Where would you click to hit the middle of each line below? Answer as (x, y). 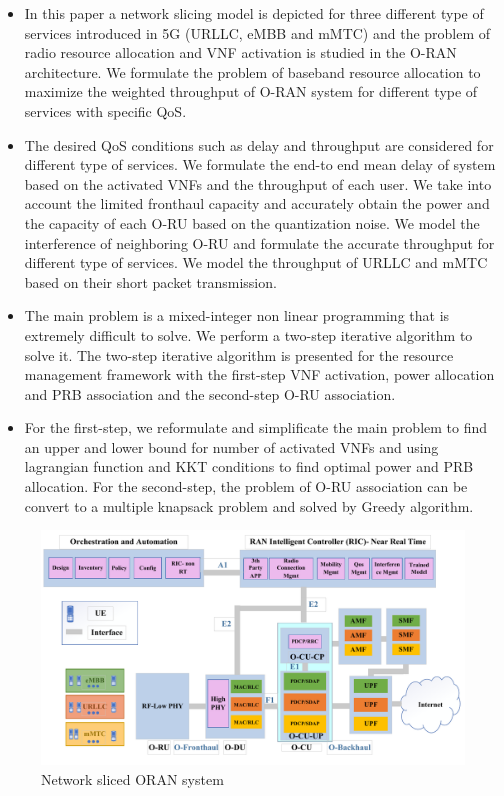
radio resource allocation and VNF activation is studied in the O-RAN (240, 52)
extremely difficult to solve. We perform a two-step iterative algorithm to (248, 334)
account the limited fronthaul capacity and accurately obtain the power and (257, 203)
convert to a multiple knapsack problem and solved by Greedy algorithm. (249, 505)
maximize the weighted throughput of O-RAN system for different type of (251, 91)
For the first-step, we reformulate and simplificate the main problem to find (256, 427)
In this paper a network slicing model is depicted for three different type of (254, 13)
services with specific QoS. (105, 110)
